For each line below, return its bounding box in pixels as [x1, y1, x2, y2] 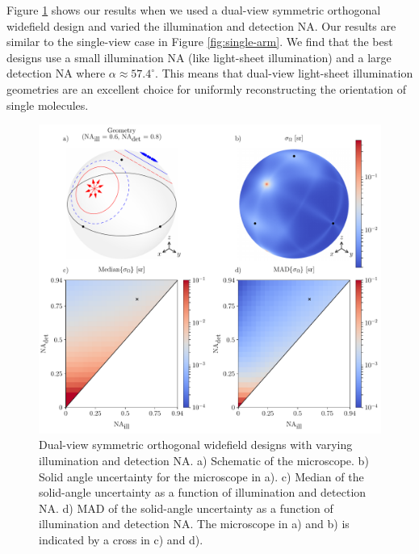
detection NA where [6, 65, 106, 82]
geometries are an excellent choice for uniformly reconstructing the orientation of [6, 80, 407, 97]
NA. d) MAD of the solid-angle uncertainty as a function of [39, 499, 333, 516]
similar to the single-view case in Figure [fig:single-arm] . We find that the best [6, 33, 393, 50]
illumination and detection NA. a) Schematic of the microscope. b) [39, 451, 369, 468]
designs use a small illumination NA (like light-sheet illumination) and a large [6, 48, 392, 65]
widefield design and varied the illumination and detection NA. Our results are [6, 17, 396, 34]
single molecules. [6, 96, 89, 113]
